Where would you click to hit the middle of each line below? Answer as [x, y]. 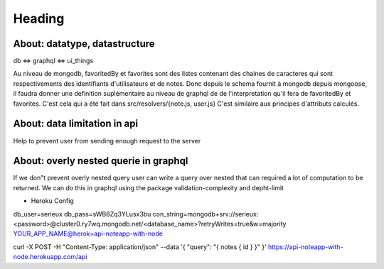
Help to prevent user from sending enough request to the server [107, 141]
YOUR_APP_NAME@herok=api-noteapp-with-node [88, 234]
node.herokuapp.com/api [50, 257]
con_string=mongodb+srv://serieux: [206, 214]
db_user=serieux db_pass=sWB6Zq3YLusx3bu [82, 214]
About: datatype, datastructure [84, 44]
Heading [39, 18]
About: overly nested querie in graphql [101, 161]
